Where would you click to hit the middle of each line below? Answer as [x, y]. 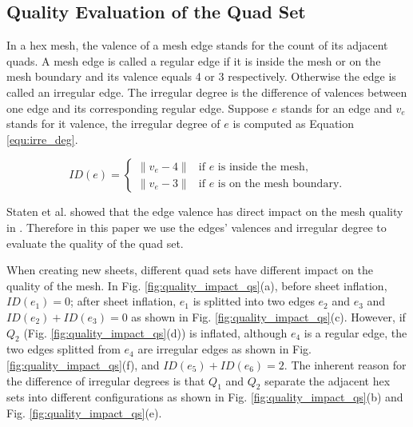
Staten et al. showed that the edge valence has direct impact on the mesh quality [205, 212]
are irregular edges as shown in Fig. [225, 349]
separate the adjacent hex [328, 380]
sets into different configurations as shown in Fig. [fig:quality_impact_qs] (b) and [205, 397]
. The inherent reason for [345, 364]
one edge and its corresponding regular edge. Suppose [137, 108]
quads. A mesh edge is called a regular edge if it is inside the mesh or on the [194, 60]
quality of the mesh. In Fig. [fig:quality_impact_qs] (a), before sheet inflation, [197, 285]
